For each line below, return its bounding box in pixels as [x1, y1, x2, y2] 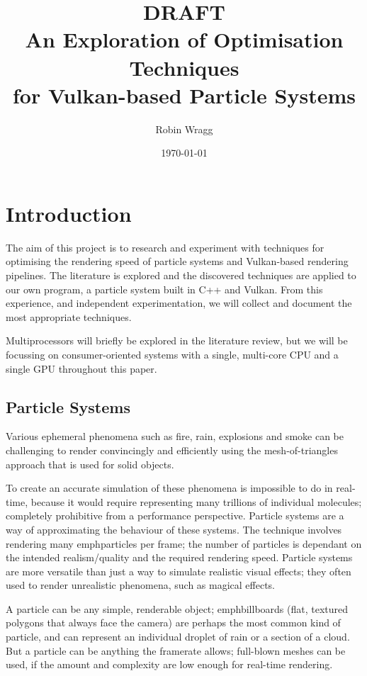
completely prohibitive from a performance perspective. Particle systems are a [6, 508, 344, 523]
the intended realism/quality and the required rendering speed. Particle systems [6, 550, 353, 565]
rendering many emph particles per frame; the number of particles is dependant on [6, 536, 362, 551]
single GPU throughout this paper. [6, 361, 157, 376]
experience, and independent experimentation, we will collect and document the [6, 295, 352, 310]
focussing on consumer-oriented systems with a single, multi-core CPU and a [6, 347, 339, 361]
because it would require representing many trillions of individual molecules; [30, 494, 362, 509]
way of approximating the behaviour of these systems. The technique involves [6, 522, 342, 536]
